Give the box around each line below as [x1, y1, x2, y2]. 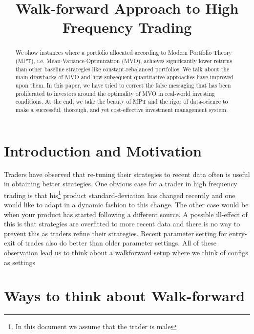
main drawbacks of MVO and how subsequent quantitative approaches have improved [15, 73, 233, 81]
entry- [229, 228, 247, 238]
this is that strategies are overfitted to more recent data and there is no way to [4, 219, 240, 229]
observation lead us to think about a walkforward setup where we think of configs [4, 247, 248, 257]
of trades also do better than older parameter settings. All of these [17, 238, 216, 248]
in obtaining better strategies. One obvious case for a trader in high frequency [4, 178, 237, 189]
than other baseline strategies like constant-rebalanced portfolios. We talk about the [15, 65, 230, 73]
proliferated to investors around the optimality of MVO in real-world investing [15, 89, 215, 97]
